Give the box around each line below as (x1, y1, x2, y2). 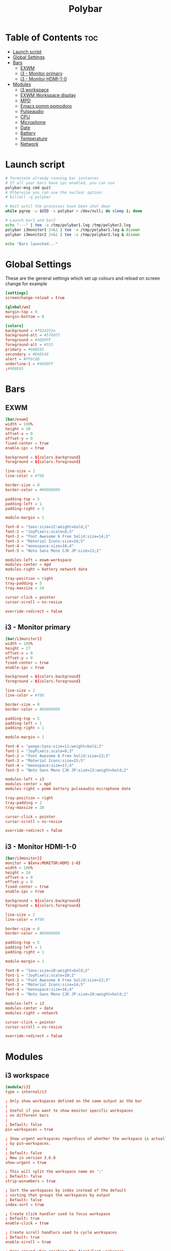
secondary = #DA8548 (5, 352, 49, 357)
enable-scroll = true (5, 1239, 51, 1244)
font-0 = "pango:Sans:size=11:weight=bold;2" (5, 744, 103, 749)
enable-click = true (5, 1221, 49, 1226)
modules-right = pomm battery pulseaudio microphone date (5, 787, 131, 792)
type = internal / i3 (5, 1089, 47, 1095)
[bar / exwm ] (5, 417, 28, 422)
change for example (5, 281, 47, 287)
